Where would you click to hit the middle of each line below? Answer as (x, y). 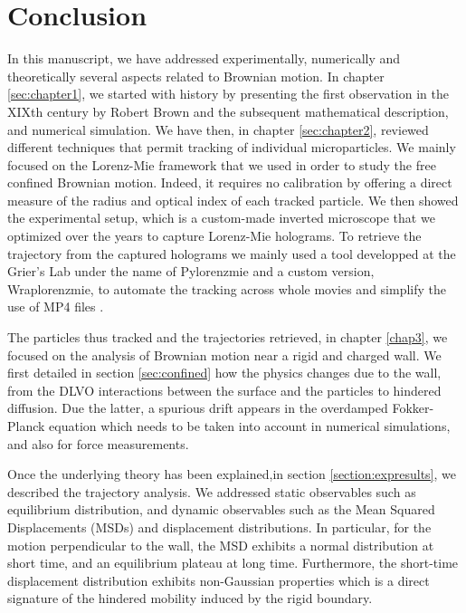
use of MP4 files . (56, 306)
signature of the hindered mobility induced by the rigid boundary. (190, 598)
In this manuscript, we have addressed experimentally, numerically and (204, 58)
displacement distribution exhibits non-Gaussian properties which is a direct (219, 580)
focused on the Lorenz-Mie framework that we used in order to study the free (222, 164)
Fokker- (413, 408)
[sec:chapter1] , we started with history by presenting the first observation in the (228, 94)
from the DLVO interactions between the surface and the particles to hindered (224, 390)
